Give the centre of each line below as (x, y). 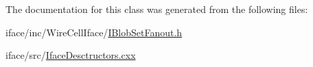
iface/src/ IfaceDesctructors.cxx (71, 55)
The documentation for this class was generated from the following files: (157, 9)
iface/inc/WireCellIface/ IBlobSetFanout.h (94, 32)
